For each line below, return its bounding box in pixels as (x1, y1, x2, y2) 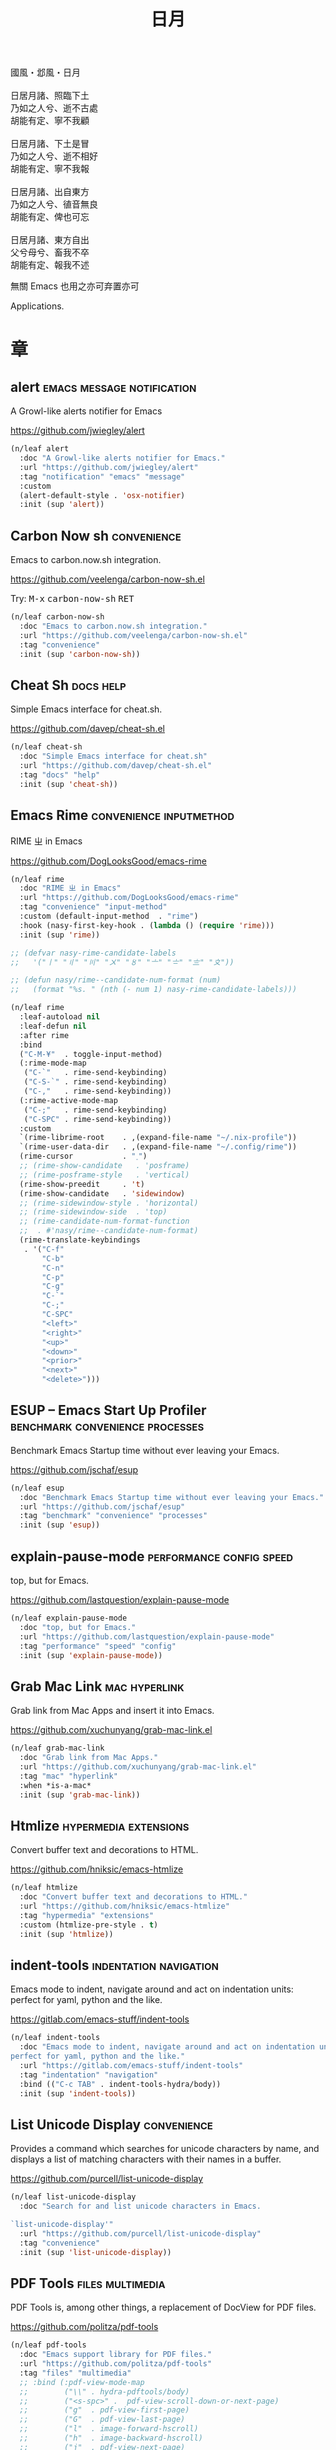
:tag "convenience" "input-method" (19, 902, 168, 912)
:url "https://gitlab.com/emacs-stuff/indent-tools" (19, 2060, 244, 2070)
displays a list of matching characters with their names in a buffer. (10, 2153, 282, 2165)
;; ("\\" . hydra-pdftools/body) (19, 2386, 190, 2397)
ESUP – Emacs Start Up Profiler (10, 1402, 207, 1419)
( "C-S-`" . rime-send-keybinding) (23, 1077, 168, 1087)
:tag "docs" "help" (19, 770, 101, 780)
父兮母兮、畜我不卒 (10, 246, 90, 259)
